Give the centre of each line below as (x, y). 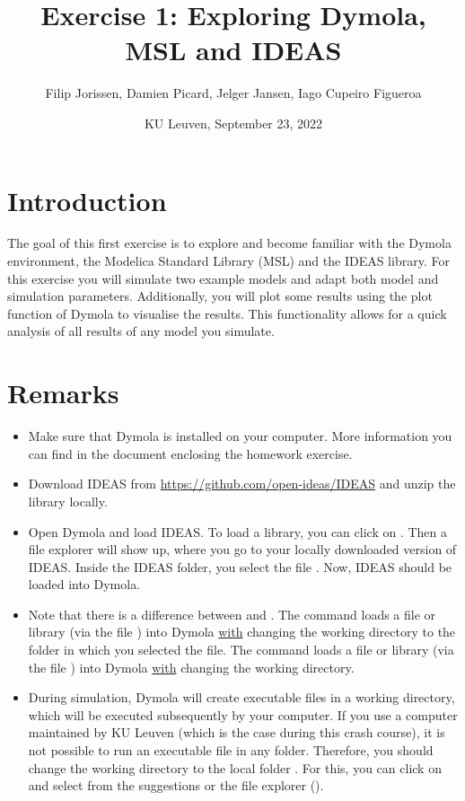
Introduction (87, 200)
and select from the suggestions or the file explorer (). (176, 785)
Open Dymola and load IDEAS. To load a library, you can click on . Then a (237, 531)
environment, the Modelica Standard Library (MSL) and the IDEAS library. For (228, 261)
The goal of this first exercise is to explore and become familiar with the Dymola (229, 243)
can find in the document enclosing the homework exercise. (190, 453)
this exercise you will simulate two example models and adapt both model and (223, 278)
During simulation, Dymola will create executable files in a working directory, (241, 697)
